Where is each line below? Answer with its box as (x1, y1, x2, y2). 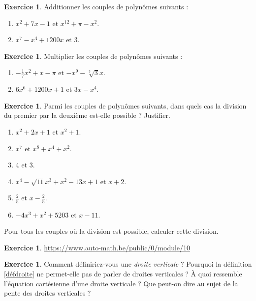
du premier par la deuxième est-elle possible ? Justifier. (4, 110, 170, 120)
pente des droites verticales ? (4, 288, 91, 298)
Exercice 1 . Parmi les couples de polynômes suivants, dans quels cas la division (4, 100, 247, 110)
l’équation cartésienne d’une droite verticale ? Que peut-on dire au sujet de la (4, 278, 238, 288)
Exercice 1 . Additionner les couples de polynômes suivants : (4, 1, 189, 11)
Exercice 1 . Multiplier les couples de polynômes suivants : (4, 51, 183, 61)
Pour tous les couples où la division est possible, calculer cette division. (4, 226, 219, 236)
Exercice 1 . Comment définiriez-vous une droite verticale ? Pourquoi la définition (4, 259, 252, 269)
